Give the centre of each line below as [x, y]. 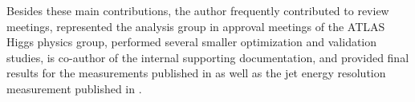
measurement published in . [74, 88]
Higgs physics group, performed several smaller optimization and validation [192, 42]
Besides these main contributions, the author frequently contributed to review [198, 10]
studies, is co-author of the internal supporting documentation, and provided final [208, 57]
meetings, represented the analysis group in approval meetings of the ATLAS [196, 26]
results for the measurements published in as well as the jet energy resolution [196, 73]
